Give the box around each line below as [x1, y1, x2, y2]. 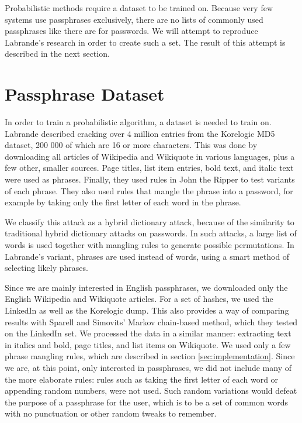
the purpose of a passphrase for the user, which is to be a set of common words [5, 396, 288, 408]
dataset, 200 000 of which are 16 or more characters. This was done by [5, 139, 258, 151]
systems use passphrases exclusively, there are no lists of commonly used [5, 13, 263, 25]
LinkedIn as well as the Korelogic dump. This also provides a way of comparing [5, 304, 289, 316]
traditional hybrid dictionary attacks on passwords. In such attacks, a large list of [5, 227, 297, 239]
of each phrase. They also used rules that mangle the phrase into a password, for [5, 184, 293, 197]
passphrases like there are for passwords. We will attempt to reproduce [5, 25, 258, 37]
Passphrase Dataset [5, 82, 165, 106]
